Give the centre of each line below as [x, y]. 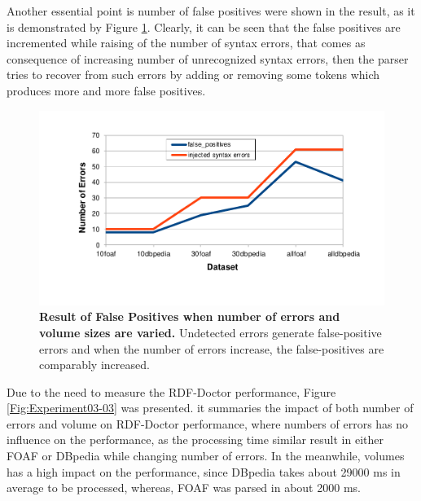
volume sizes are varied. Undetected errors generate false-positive [210, 332]
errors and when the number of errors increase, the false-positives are [212, 348]
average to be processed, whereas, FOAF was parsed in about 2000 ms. [184, 488]
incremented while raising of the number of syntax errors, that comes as [186, 43]
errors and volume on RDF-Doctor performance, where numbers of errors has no [208, 423]
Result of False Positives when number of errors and [190, 316]
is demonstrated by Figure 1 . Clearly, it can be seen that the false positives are [204, 26]
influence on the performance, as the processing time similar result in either [195, 439]
